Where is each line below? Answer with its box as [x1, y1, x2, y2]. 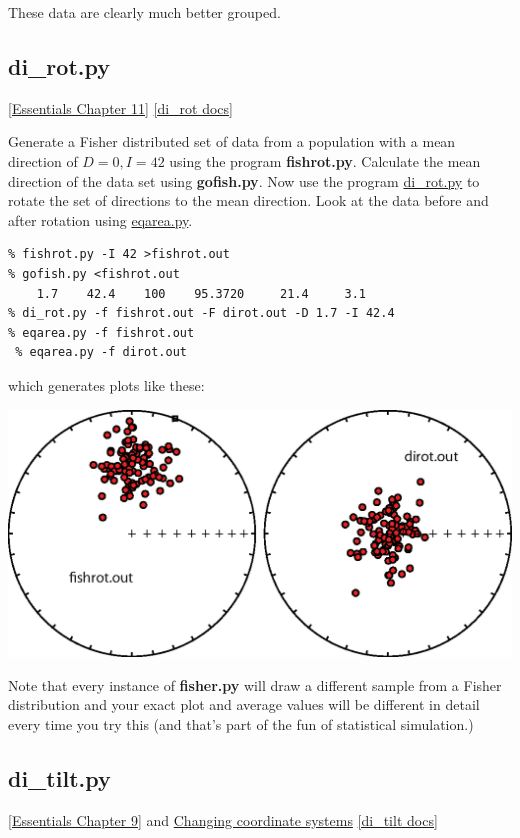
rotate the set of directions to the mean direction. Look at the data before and [8, 190, 489, 211]
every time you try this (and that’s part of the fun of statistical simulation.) [8, 713, 474, 734]
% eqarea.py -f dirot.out [15, 345, 187, 360]
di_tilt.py [8, 762, 111, 793]
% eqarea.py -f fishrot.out [8, 325, 195, 340]
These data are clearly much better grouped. [8, 2, 281, 22]
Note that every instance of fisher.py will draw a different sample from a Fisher [8, 674, 502, 695]
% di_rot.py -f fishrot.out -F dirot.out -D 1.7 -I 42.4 [8, 306, 395, 321]
